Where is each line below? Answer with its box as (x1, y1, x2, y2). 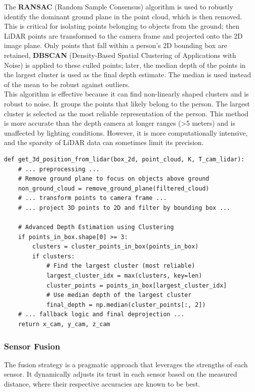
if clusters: (32, 252, 75, 260)
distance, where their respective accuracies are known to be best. (4, 379, 200, 389)
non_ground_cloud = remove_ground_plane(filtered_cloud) (18, 185, 210, 192)
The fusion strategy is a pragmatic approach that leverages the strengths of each (4, 359, 248, 369)
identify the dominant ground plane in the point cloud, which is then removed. (4, 11, 242, 21)
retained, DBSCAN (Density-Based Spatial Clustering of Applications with (4, 49, 236, 60)
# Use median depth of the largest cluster (46, 292, 192, 299)
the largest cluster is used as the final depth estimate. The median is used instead (4, 69, 252, 80)
